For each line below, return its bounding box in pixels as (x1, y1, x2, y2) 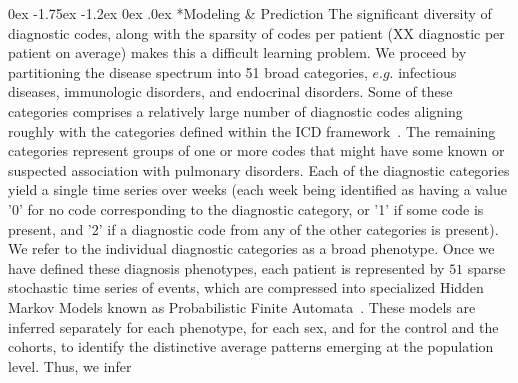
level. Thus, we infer (8, 355, 132, 376)
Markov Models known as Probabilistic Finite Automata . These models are (8, 296, 476, 317)
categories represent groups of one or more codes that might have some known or (8, 140, 505, 161)
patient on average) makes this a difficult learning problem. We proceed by (8, 42, 467, 63)
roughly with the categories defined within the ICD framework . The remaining (8, 120, 496, 141)
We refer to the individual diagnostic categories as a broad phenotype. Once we (8, 238, 495, 259)
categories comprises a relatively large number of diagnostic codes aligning (8, 100, 463, 121)
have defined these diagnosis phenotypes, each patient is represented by (8, 257, 445, 278)
